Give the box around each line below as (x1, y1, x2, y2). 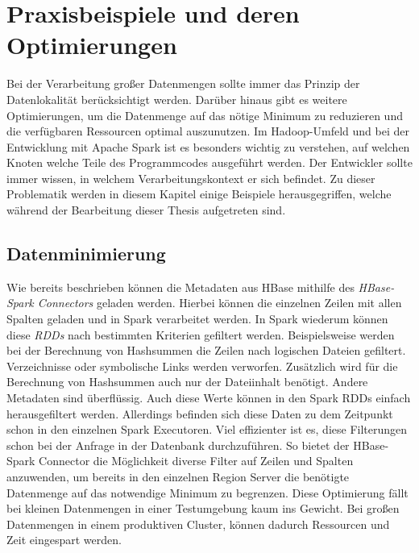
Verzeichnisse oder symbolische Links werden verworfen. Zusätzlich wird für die (6, 357, 398, 374)
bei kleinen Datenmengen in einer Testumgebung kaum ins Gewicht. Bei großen (6, 500, 400, 517)
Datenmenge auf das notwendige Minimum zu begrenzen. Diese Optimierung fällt (6, 484, 409, 501)
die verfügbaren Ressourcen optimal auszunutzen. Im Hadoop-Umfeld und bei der (6, 123, 409, 139)
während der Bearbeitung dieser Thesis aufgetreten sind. (6, 202, 286, 218)
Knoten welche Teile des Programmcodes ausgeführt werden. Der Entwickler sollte (6, 154, 413, 171)
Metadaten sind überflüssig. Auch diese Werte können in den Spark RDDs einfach (6, 389, 411, 406)
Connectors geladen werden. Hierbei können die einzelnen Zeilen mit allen (37, 294, 402, 311)
